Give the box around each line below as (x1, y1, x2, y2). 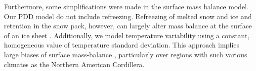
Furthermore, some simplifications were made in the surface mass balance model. (4, 1, 249, 11)
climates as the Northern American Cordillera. (4, 59, 145, 69)
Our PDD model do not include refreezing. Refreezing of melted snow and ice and (4, 11, 252, 21)
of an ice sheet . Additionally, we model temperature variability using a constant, (4, 30, 250, 40)
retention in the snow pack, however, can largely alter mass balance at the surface (4, 21, 252, 31)
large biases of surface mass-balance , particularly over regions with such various (4, 49, 247, 59)
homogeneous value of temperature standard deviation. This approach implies (4, 40, 240, 50)
